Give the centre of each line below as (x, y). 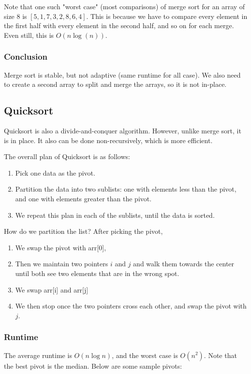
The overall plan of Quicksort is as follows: (67, 156)
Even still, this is (29, 35)
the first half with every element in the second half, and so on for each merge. (119, 25)
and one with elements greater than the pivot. (83, 198)
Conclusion (26, 57)
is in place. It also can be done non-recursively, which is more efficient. (108, 140)
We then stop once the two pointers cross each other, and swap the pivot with (131, 306)
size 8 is (15, 16)
